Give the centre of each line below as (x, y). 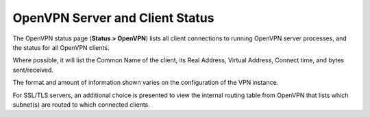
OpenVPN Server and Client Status (113, 18)
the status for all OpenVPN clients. (61, 47)
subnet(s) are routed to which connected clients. (82, 104)
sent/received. (33, 70)
